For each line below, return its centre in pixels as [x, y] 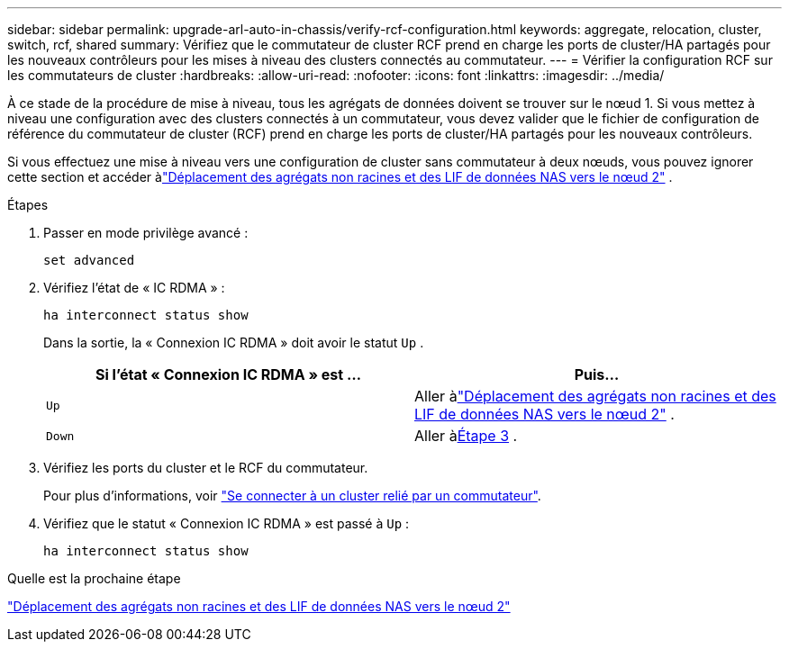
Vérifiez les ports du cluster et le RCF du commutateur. [206, 468]
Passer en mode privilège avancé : [146, 233]
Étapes [28, 205]
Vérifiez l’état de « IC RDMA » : [134, 288]
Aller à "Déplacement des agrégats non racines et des [595, 396]
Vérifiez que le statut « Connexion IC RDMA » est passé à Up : [227, 523]
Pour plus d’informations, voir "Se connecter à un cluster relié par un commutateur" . [292, 496]
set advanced [89, 260]
